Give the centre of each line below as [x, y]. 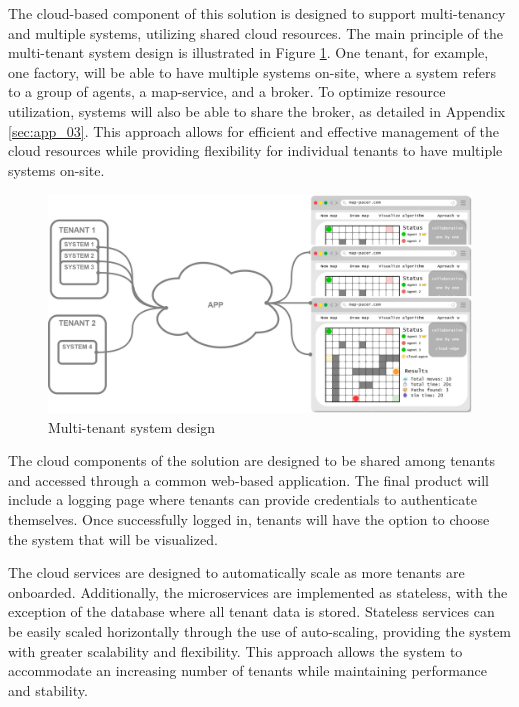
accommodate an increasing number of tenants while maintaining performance [248, 670]
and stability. [48, 689]
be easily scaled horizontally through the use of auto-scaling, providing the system [260, 630]
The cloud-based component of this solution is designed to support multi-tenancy [257, 13]
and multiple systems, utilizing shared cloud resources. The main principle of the [255, 32]
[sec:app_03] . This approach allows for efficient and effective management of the [254, 130]
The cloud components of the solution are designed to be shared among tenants [251, 460]
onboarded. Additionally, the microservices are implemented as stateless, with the [258, 591]
